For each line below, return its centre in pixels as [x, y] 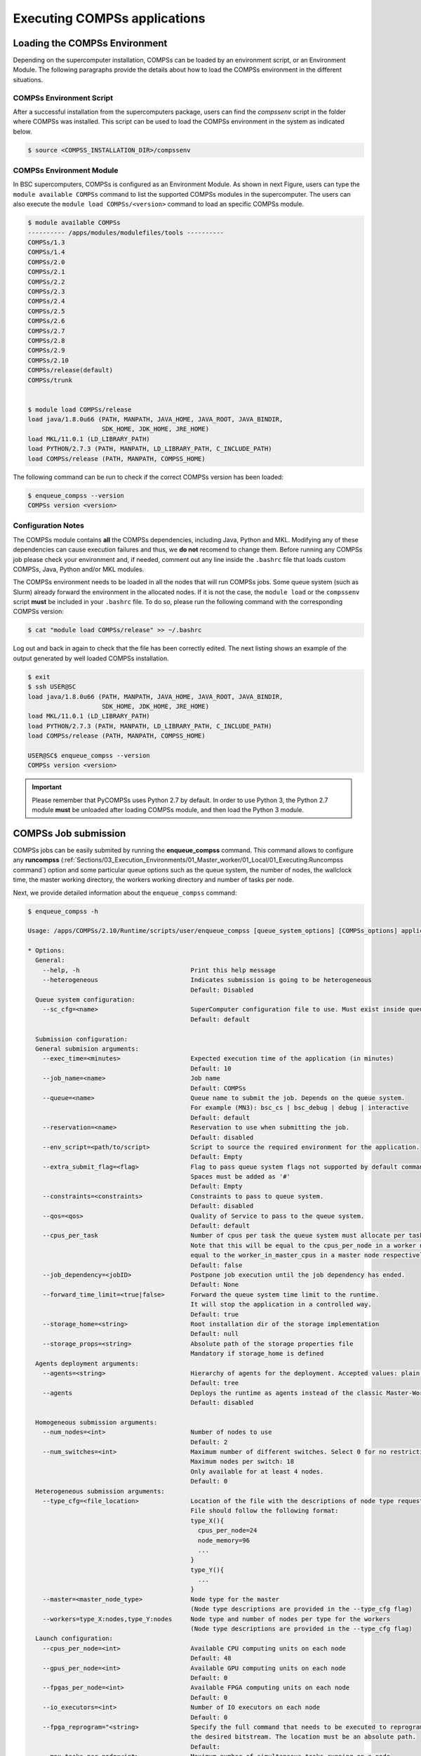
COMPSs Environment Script [63, 98]
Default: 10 [211, 1068]
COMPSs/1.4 [46, 252]
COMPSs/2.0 [46, 262]
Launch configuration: [74, 1639]
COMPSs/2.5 [46, 311]
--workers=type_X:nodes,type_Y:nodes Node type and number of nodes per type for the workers [216, 1619]
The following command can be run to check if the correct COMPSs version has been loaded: [148, 477]
